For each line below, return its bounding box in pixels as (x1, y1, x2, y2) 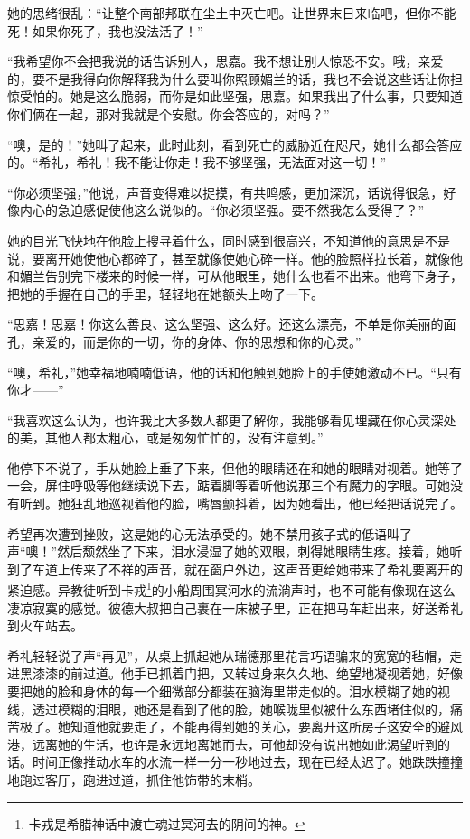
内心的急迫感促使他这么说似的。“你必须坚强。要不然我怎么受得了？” (19, 200, 425, 219)
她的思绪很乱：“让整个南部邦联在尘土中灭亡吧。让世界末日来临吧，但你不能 (7, 4, 456, 22)
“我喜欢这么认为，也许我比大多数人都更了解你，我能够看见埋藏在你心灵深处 (7, 410, 456, 429)
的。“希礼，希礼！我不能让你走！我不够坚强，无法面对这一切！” (7, 153, 387, 172)
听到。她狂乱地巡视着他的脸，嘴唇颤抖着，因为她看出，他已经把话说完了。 (19, 494, 463, 513)
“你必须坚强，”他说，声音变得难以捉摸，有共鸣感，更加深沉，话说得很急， (7, 182, 444, 201)
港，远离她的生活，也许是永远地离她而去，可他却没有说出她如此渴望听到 (7, 734, 437, 753)
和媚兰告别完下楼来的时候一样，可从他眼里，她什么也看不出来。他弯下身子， (7, 266, 463, 285)
